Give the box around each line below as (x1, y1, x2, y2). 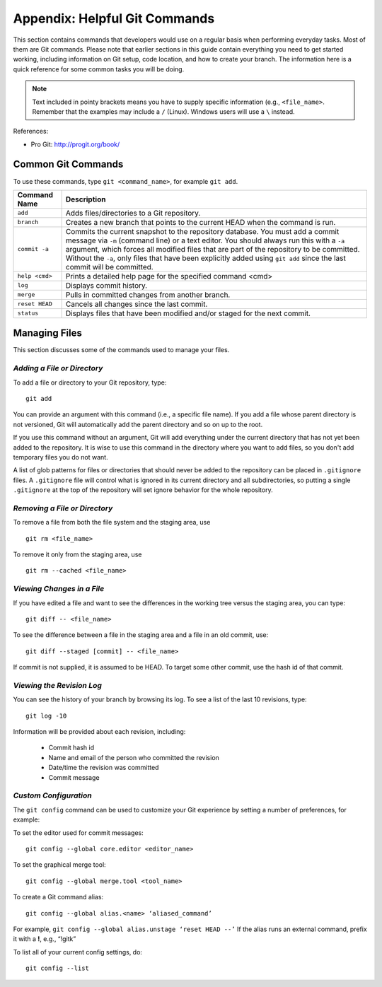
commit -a (17, 245, 50, 253)
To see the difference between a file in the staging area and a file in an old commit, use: (13, 631, 269, 639)
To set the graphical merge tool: (13, 860, 106, 869)
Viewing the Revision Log (13, 680, 103, 690)
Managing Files (13, 327, 83, 339)
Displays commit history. (65, 280, 148, 290)
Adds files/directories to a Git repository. (65, 208, 201, 218)
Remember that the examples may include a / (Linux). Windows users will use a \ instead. (32, 107, 295, 116)
